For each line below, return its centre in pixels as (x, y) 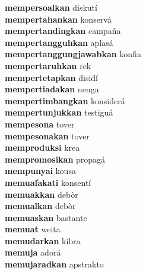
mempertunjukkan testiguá (59, 112)
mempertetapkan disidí (51, 77)
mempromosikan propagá (55, 159)
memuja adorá (33, 252)
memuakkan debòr (42, 194)
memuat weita (33, 229)
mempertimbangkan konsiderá (65, 100)
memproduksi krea (42, 147)
